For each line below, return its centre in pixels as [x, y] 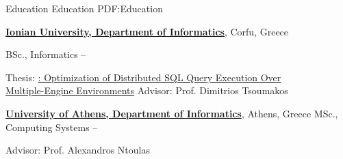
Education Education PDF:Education [84, 8]
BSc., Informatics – [46, 54]
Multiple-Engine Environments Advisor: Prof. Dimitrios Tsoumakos [147, 90]
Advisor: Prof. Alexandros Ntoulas [78, 150]
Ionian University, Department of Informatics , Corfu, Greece [147, 31]
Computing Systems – [52, 127]
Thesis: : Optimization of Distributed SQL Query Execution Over [143, 77]
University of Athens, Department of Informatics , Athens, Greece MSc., [172, 113]
